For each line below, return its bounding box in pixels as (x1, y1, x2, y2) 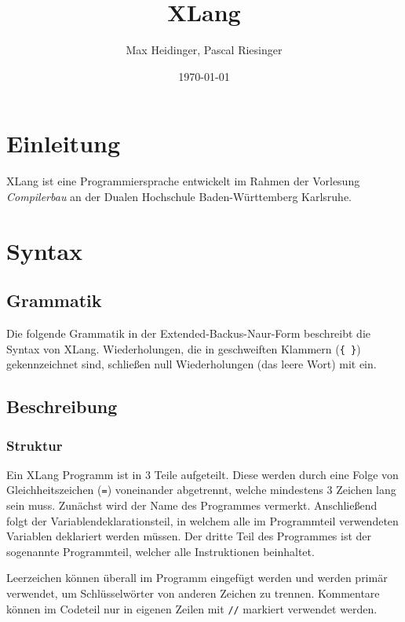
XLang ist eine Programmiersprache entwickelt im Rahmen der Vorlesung (6, 173, 360, 189)
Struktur (6, 435, 63, 455)
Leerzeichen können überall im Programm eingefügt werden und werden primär (6, 569, 388, 586)
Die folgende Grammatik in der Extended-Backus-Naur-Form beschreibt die (6, 325, 371, 342)
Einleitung (6, 127, 121, 159)
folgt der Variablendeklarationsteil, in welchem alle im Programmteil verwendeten (6, 512, 399, 529)
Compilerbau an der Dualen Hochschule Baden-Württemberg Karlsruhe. (6, 188, 352, 204)
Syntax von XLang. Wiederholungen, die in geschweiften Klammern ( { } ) (6, 340, 361, 357)
